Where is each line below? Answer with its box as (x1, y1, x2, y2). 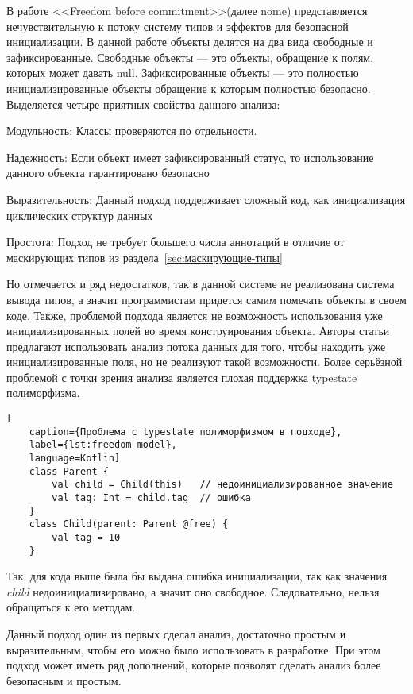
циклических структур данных (6, 206, 153, 223)
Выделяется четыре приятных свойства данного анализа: (6, 95, 280, 112)
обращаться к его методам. (6, 599, 136, 615)
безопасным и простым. (6, 672, 122, 688)
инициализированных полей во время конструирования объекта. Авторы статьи (6, 322, 390, 339)
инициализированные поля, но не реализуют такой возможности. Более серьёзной (6, 353, 403, 370)
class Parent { (29, 465, 109, 477)
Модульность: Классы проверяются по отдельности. (6, 122, 257, 139)
